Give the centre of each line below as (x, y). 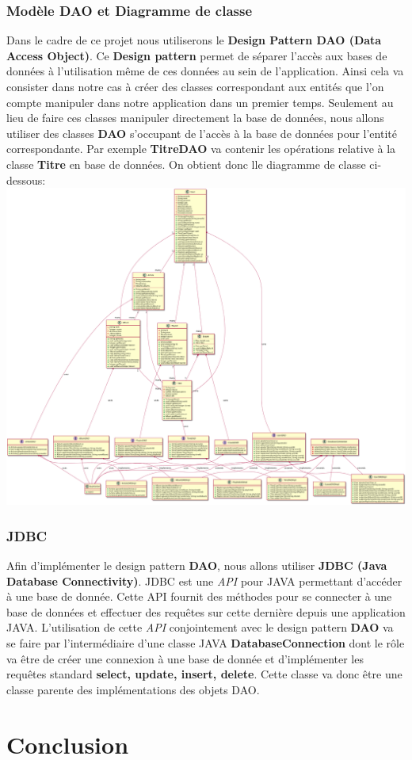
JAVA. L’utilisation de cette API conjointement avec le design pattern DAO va (200, 627)
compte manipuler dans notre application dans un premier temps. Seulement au (200, 102)
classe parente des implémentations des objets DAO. (133, 689)
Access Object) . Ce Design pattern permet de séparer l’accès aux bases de (197, 55)
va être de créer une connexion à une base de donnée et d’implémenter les (185, 658)
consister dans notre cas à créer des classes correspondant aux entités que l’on (195, 86)
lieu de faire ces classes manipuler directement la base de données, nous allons (195, 118)
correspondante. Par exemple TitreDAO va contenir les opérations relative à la (201, 149)
